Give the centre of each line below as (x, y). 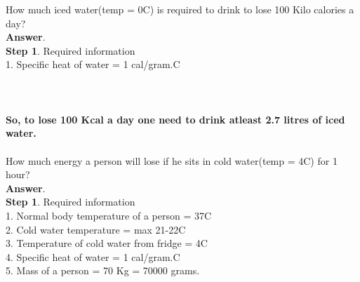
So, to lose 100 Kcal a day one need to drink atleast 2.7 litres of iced (175, 119)
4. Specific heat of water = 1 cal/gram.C (93, 256)
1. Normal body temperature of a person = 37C (109, 215)
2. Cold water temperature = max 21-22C (96, 229)
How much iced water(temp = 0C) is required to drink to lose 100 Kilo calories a (180, 9)
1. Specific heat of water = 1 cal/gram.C (93, 64)
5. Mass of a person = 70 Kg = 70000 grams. (103, 270)
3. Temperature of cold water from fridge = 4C (107, 243)
